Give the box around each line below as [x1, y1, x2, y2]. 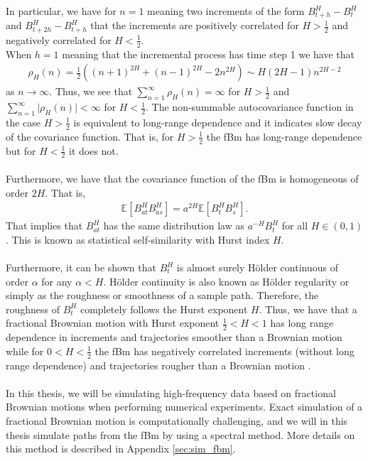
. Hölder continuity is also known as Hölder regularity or [103, 273, 350, 288]
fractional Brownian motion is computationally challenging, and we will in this [6, 413, 348, 428]
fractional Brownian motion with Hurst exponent [6, 315, 220, 330]
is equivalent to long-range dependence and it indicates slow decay [73, 114, 362, 129]
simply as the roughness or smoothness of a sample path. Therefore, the [6, 288, 319, 303]
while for [6, 343, 44, 358]
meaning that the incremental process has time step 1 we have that [62, 46, 355, 61]
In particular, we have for [6, 4, 117, 18]
